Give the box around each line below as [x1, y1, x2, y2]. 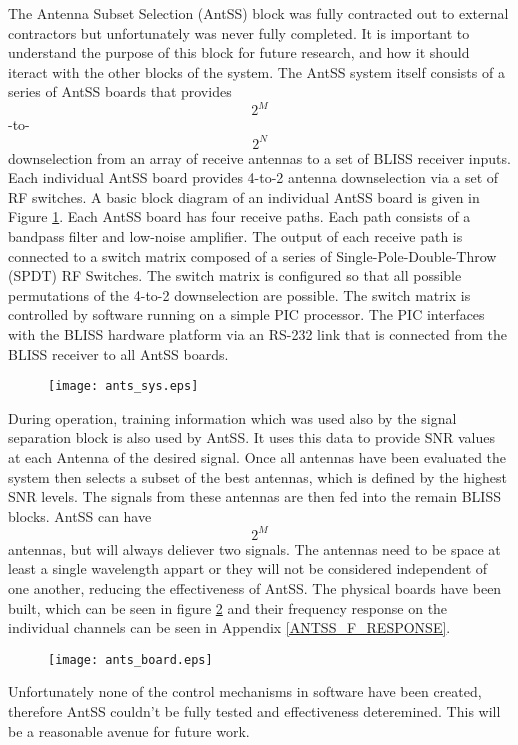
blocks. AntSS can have [8, 505, 152, 526]
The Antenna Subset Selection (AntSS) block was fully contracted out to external [8, 3, 509, 23]
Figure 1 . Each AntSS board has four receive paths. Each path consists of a [8, 206, 471, 227]
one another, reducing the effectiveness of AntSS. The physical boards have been [8, 578, 502, 598]
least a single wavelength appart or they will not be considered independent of [8, 558, 488, 579]
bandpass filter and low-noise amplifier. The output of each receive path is [8, 225, 463, 246]
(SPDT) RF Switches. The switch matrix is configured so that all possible [8, 265, 462, 286]
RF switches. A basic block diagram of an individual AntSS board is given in [8, 186, 480, 207]
